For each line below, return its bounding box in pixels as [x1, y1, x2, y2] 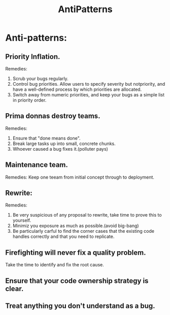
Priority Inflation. [5, 52, 60, 61]
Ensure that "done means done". [12, 135, 81, 141]
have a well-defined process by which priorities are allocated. [12, 86, 142, 92]
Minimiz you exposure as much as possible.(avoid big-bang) [12, 223, 139, 229]
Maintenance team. [5, 161, 69, 169]
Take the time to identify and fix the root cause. [5, 262, 104, 268]
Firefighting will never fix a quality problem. [5, 248, 146, 257]
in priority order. [12, 97, 47, 103]
